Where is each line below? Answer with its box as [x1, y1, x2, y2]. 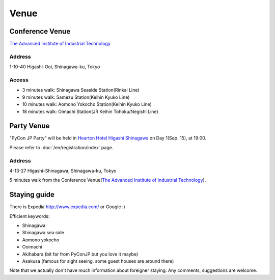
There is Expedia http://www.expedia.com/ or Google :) [9, 204, 126, 210]
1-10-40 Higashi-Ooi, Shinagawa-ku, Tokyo [9, 64, 100, 70]
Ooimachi [22, 244, 43, 250]
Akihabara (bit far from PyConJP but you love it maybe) [22, 251, 139, 257]
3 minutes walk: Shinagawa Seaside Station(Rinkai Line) [22, 87, 140, 93]
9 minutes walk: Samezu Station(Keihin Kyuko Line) [22, 94, 130, 100]
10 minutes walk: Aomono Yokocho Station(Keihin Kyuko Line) [22, 101, 152, 107]
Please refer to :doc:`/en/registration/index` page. [9, 144, 114, 150]
